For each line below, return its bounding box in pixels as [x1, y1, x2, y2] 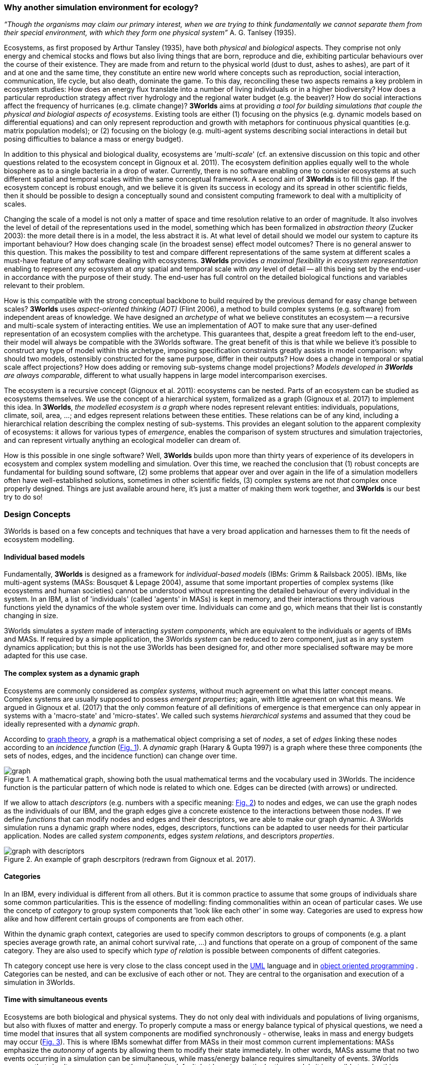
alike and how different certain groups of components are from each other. [4, 914, 244, 923]
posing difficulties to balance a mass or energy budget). [4, 135, 184, 144]
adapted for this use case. [4, 651, 88, 660]
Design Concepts [4, 509, 71, 519]
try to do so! [4, 493, 43, 501]
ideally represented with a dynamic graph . [4, 719, 140, 728]
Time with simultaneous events [4, 995, 108, 1004]
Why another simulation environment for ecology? [4, 2, 199, 12]
